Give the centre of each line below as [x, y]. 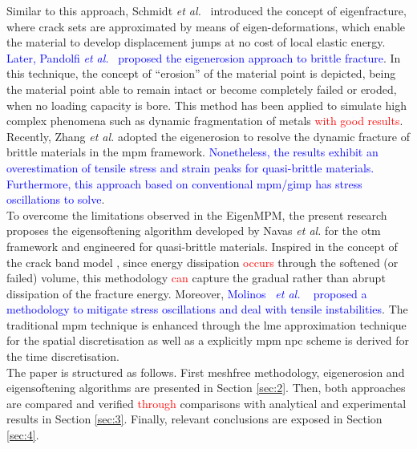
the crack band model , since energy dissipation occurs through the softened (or [202, 262]
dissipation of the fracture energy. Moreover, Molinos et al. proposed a [187, 293]
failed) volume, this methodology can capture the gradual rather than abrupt [196, 278]
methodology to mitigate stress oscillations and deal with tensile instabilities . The [207, 309]
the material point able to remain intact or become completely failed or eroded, [202, 89]
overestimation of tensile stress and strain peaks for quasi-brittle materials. [190, 167]
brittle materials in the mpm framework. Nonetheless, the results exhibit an [192, 152]
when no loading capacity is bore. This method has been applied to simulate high [206, 105]
